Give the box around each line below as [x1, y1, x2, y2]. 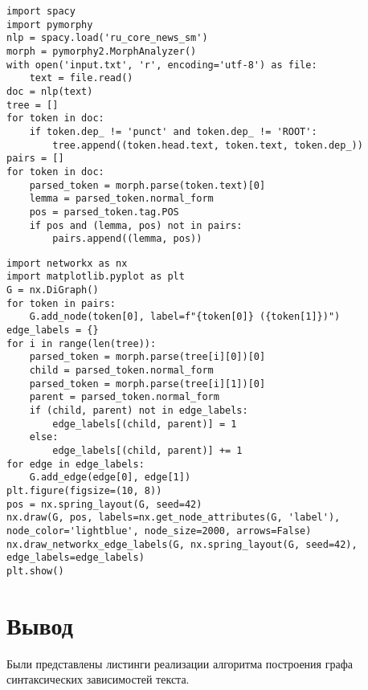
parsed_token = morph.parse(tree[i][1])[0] [29, 378, 266, 390]
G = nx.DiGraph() [6, 284, 99, 296]
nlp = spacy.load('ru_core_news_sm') [6, 32, 208, 44]
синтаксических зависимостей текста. [6, 671, 190, 688]
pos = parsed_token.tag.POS [29, 206, 179, 218]
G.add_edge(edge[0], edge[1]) [29, 472, 191, 484]
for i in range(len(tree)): [6, 337, 157, 349]
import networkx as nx [6, 257, 128, 269]
